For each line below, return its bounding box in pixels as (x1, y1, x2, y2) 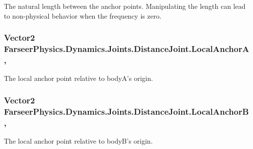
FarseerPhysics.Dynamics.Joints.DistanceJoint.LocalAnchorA (4, 43, 250, 55)
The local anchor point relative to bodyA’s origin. (4, 73, 153, 83)
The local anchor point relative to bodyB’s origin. (4, 135, 153, 146)
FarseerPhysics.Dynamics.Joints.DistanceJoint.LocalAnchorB (4, 105, 249, 117)
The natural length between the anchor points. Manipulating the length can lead (4, 1, 246, 11)
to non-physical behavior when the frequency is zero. (4, 10, 162, 21)
